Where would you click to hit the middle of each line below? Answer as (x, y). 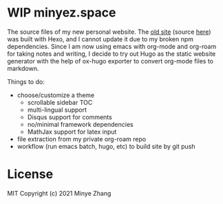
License (30, 174)
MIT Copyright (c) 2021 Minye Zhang (59, 193)
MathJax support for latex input (72, 132)
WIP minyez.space (62, 13)
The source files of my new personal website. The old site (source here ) (109, 32)
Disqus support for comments (70, 117)
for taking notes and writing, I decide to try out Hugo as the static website (111, 54)
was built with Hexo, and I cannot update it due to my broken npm (100, 39)
